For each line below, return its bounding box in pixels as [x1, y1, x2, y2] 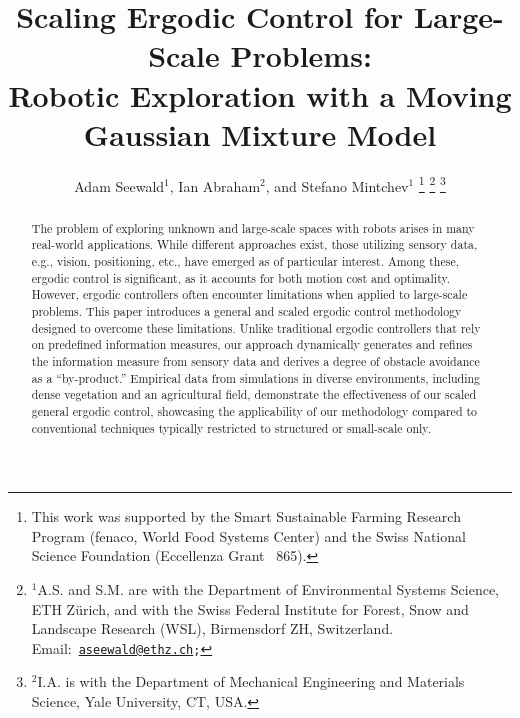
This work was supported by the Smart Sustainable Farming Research [31, 506, 461, 527]
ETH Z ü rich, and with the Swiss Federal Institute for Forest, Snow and [31, 598, 469, 619]
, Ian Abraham [169, 175, 261, 196]
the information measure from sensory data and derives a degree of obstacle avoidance [31, 352, 480, 369]
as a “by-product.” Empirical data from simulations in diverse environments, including [31, 369, 481, 386]
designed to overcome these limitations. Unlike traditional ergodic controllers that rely [31, 319, 481, 336]
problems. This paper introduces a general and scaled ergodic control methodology [31, 303, 462, 320]
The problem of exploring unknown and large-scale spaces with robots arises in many [31, 219, 475, 236]
